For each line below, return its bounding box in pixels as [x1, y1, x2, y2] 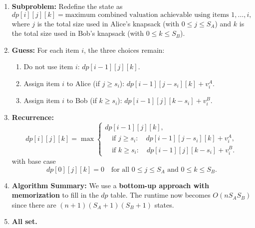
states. [154, 199, 174, 210]
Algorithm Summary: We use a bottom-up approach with [11, 180, 209, 190]
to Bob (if [66, 95, 97, 106]
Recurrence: [11, 112, 54, 122]
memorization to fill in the [11, 190, 99, 200]
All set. [11, 216, 37, 227]
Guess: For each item [11, 44, 79, 55]
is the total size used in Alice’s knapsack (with [37, 18, 179, 28]
